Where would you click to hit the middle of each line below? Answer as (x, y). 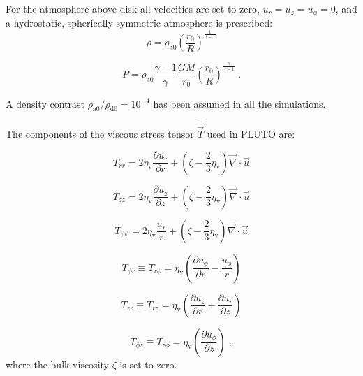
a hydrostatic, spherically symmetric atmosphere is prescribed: (139, 23)
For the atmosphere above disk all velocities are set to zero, (133, 8)
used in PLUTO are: (251, 133)
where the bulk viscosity (57, 364)
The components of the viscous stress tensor (100, 133)
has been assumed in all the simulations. (239, 103)
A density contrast (45, 103)
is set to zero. (148, 364)
